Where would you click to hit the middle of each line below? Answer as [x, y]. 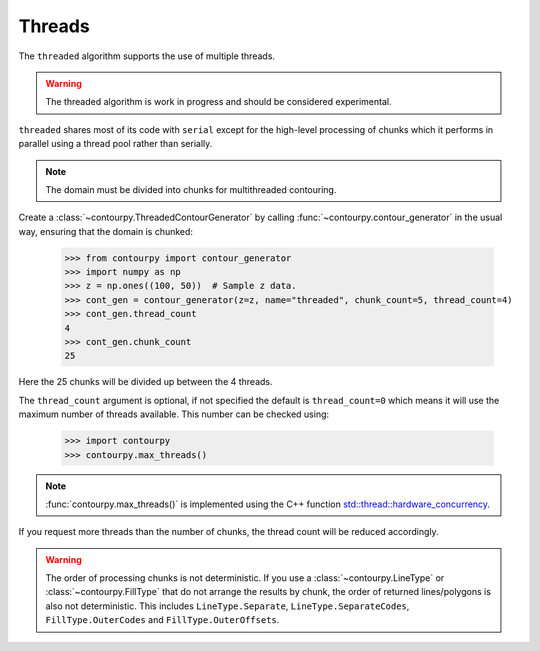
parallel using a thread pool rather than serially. [115, 144]
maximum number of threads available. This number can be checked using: [174, 414]
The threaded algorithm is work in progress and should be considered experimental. [218, 102]
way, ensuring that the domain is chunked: [106, 231]
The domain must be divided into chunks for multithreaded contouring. [191, 189]
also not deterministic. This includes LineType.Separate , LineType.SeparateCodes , [227, 606]
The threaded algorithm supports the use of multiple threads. [146, 56]
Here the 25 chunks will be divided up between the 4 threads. [146, 382]
